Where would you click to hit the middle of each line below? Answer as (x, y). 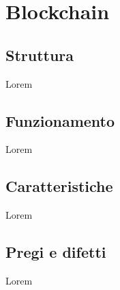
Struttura (40, 55)
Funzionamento (60, 120)
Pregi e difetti (56, 252)
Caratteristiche (59, 186)
